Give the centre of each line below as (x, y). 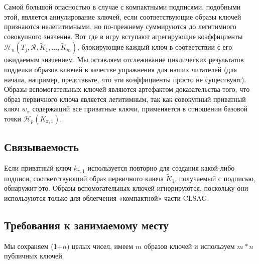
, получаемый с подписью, (215, 178)
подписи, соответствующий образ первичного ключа (84, 178)
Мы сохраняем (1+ (33, 246)
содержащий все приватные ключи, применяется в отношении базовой (140, 109)
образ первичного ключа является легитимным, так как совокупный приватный (125, 99)
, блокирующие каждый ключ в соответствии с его (155, 47)
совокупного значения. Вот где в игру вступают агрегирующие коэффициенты (123, 36)
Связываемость (41, 147)
